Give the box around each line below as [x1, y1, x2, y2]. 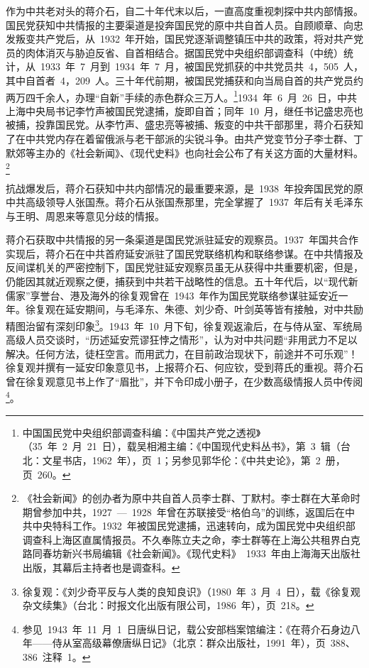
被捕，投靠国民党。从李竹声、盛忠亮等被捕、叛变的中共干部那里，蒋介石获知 [6, 117, 363, 132]
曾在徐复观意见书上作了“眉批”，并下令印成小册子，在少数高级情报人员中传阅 [6, 373, 363, 388]
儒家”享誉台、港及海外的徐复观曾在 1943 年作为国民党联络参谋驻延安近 [6, 288, 338, 302]
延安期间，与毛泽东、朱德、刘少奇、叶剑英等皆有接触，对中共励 [65, 302, 363, 317]
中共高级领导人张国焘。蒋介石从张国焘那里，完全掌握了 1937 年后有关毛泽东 [6, 195, 363, 209]
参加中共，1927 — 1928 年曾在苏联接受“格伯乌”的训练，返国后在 [42, 504, 346, 519]
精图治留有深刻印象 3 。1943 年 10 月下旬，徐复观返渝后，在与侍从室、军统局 [6, 316, 363, 333]
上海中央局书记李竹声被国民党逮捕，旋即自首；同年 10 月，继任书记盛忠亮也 [6, 103, 363, 118]
